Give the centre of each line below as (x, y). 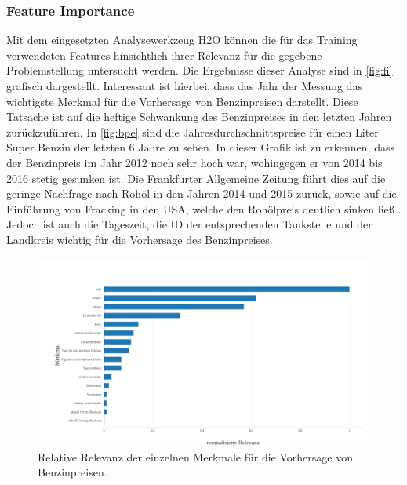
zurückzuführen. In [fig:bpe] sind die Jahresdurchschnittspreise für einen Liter (193, 131)
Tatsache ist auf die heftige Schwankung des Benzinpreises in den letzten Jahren (199, 117)
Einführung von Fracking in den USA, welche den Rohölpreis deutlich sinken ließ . (204, 208)
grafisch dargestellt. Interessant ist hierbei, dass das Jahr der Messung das (184, 86)
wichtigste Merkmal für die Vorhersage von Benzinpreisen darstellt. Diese (182, 101)
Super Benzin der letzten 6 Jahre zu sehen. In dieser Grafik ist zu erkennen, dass (200, 147)
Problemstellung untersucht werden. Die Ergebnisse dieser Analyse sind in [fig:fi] (200, 70)
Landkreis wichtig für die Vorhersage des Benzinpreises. (140, 239)
